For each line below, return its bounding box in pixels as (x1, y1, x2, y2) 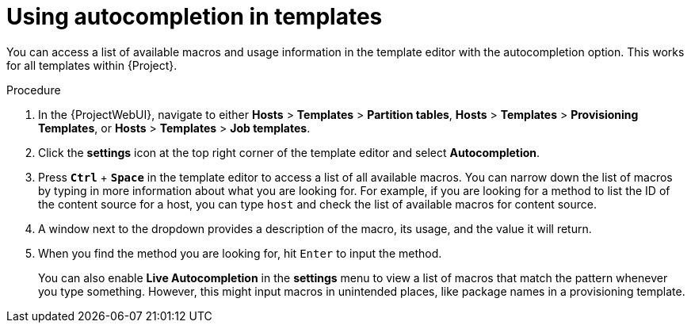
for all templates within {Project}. (6, 58, 178, 72)
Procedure (6, 82, 61, 97)
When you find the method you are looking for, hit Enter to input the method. (38, 246, 442, 260)
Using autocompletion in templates (6, 3, 383, 30)
